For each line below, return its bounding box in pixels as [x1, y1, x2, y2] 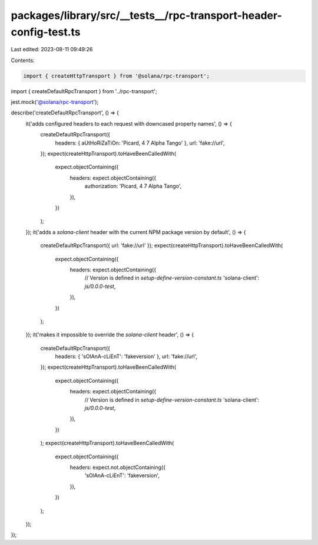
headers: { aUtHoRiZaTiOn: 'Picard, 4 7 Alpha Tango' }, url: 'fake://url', [55, 139, 225, 146]
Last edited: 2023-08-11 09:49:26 [11, 46, 93, 53]
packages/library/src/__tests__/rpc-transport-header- [11, 9, 282, 22]
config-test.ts [11, 25, 81, 38]
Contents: [11, 57, 35, 64]
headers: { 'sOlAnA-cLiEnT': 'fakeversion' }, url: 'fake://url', [55, 353, 198, 360]
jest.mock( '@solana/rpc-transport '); [11, 99, 99, 106]
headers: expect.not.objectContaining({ [69, 464, 166, 471]
